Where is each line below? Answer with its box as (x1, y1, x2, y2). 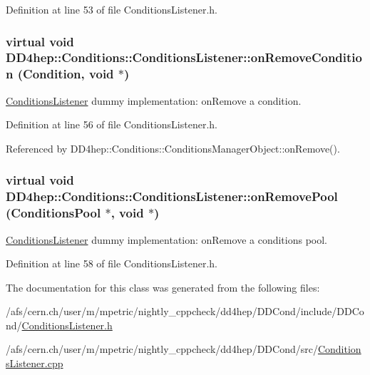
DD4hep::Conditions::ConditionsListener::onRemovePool (6, 187, 338, 205)
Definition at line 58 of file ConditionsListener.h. (6, 256, 217, 271)
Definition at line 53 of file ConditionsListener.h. (6, 2, 217, 16)
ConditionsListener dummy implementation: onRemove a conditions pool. (6, 232, 328, 247)
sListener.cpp (6, 356, 63, 371)
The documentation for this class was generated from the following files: (6, 279, 320, 294)
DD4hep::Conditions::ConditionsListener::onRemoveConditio (6, 48, 362, 66)
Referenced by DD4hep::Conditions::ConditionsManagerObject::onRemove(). (6, 140, 340, 155)
